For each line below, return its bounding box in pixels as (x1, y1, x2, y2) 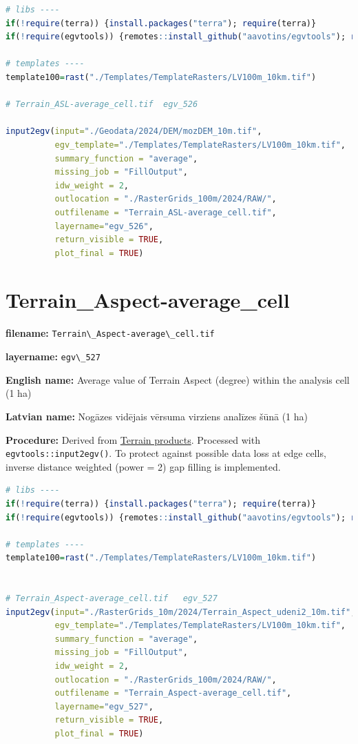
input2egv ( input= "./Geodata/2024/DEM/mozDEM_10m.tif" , (6, 126, 262, 137)
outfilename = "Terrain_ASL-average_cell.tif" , (54, 207, 277, 217)
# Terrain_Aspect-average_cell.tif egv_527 (6, 594, 218, 604)
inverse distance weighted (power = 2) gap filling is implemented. (6, 459, 281, 473)
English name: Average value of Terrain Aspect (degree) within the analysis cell (6, 372, 350, 386)
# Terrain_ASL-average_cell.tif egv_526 (6, 99, 198, 110)
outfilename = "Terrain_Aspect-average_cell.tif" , (54, 688, 292, 698)
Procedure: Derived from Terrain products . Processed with (6, 432, 260, 447)
